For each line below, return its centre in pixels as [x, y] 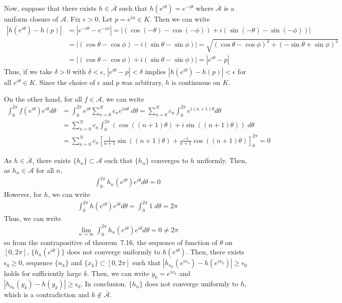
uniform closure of [31, 19]
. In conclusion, [104, 284]
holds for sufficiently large [43, 273]
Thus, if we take [28, 71]
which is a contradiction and [47, 294]
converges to [170, 160]
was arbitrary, [142, 82]
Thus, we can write [33, 218]
